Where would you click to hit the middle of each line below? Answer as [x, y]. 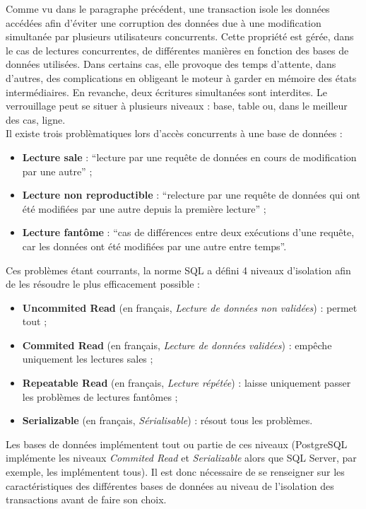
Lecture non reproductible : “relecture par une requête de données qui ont [191, 195]
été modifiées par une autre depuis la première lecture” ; [144, 208]
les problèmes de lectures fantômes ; [100, 396]
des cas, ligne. [36, 119]
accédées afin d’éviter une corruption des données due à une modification [164, 22]
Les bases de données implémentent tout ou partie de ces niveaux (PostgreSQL [177, 444]
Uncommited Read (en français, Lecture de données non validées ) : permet [190, 307]
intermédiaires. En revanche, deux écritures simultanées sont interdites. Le [166, 92]
